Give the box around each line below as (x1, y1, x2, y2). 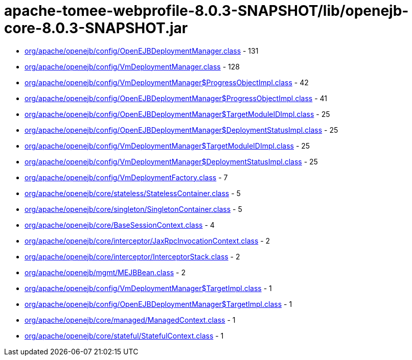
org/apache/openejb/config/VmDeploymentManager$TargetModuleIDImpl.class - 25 (25, 141, 310, 150)
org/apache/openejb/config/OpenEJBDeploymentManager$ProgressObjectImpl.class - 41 (25, 93, 328, 103)
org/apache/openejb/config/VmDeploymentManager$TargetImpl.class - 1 (25, 283, 272, 293)
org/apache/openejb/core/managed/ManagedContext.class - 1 (25, 315, 236, 324)
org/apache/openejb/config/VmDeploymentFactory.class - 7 (25, 173, 228, 182)
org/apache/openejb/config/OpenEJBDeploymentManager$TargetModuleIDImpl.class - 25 (25, 109, 330, 118)
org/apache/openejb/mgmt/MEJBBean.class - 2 (25, 268, 186, 277)
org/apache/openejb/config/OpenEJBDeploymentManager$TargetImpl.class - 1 (25, 299, 292, 308)
